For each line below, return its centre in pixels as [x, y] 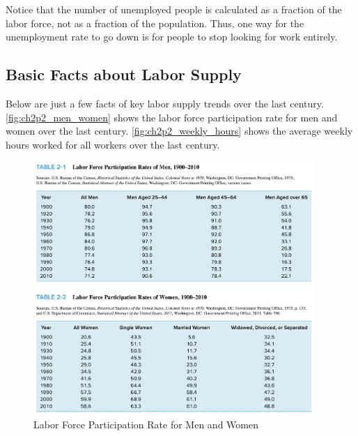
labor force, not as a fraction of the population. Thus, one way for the [155, 23]
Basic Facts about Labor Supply [124, 74]
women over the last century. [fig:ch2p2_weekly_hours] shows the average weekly [179, 131]
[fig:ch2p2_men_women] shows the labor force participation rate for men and [172, 117]
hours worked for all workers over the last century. [113, 144]
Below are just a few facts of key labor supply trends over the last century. [165, 103]
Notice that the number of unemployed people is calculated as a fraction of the [174, 9]
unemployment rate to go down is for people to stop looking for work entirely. [172, 37]
